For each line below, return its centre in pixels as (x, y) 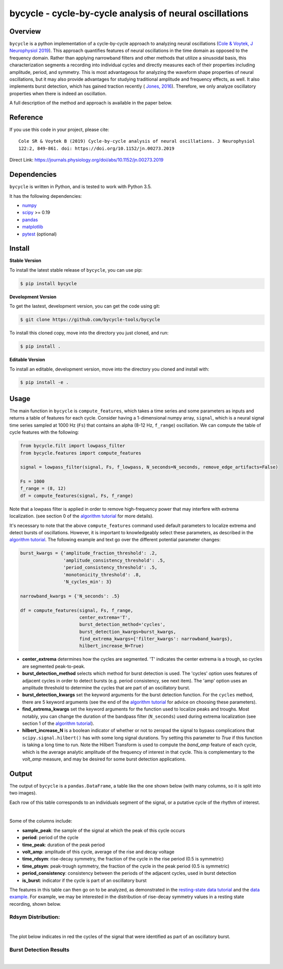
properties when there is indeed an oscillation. (58, 93)
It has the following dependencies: (46, 196)
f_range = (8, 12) (43, 489)
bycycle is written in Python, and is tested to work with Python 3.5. (81, 187)
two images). (23, 793)
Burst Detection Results (40, 950)
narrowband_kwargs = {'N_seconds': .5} (70, 596)
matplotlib (33, 227)
